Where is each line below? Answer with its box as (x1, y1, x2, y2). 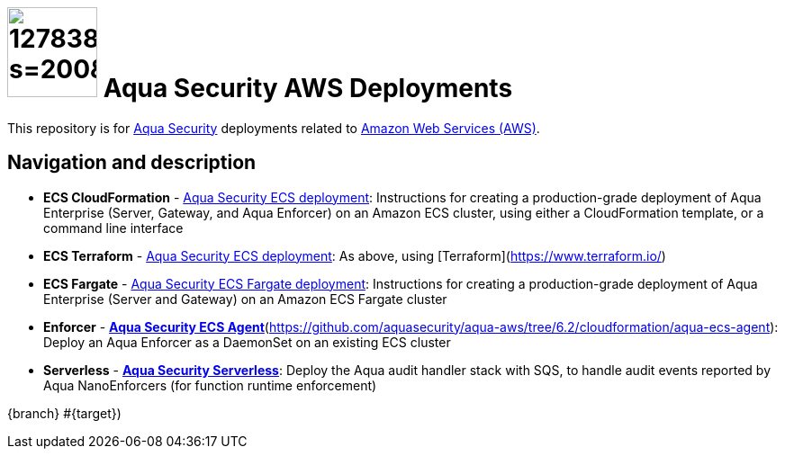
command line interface (43, 219, 184, 236)
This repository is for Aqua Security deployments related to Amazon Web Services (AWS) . (7, 120, 540, 136)
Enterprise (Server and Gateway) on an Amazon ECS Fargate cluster (43, 291, 447, 307)
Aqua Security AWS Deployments (103, 73, 513, 103)
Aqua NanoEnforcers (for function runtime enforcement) (43, 377, 377, 393)
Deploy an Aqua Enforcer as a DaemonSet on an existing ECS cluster (43, 334, 451, 350)
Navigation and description (7, 151, 257, 174)
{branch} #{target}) (7, 405, 122, 421)
